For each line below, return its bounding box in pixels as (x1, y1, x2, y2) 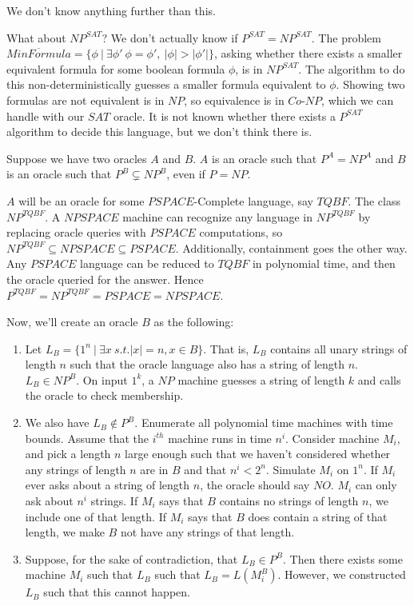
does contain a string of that (248, 508, 388, 524)
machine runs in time (168, 429, 272, 446)
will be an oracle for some (18, 192, 145, 209)
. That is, (203, 340, 249, 357)
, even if (166, 165, 205, 182)
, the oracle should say (200, 476, 310, 493)
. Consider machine (285, 429, 380, 446)
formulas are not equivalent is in (6, 91, 165, 108)
